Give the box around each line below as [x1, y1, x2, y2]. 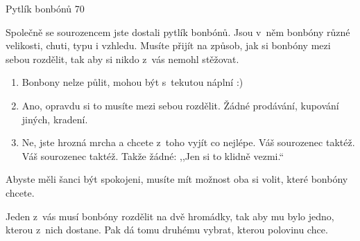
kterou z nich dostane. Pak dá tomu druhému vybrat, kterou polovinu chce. [6, 222, 328, 237]
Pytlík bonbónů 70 [6, 1, 85, 15]
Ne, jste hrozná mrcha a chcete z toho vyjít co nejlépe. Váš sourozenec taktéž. [22, 135, 355, 150]
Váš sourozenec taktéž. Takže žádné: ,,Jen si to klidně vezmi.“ [22, 148, 284, 163]
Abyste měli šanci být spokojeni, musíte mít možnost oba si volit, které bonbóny [6, 172, 348, 186]
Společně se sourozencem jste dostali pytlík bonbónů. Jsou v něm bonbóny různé [6, 24, 350, 39]
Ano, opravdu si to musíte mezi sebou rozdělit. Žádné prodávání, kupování [22, 98, 339, 112]
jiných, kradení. [22, 111, 88, 126]
